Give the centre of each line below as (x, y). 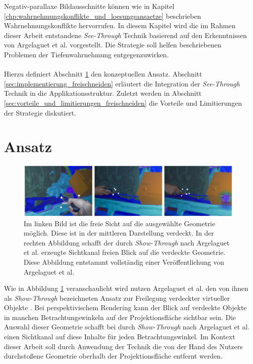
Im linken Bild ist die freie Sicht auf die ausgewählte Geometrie (120, 223)
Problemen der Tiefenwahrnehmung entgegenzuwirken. (87, 54)
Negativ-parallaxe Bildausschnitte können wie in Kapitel (89, 6)
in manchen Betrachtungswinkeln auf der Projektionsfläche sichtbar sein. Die (120, 317)
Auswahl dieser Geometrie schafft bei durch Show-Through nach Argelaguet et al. (127, 327)
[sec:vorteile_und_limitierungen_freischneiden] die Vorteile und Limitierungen (123, 102)
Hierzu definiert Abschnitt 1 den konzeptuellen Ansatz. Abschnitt (103, 74)
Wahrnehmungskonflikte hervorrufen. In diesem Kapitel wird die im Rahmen (120, 25)
